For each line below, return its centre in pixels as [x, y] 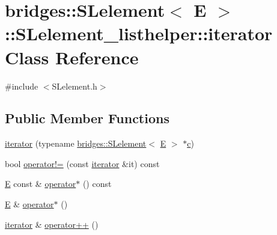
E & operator [29, 204]
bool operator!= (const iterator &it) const [82, 163]
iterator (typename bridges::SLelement [76, 143]
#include [22, 86]
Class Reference [72, 57]
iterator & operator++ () [52, 224]
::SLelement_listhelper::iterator [139, 33]
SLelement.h [75, 86]
